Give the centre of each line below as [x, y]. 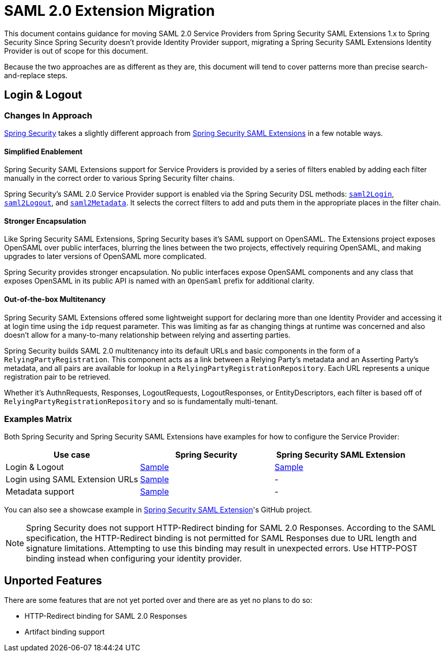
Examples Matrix [38, 419]
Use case [72, 455]
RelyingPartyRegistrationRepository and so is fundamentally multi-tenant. [141, 401]
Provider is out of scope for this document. [76, 51]
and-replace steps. [36, 75]
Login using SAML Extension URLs [72, 479]
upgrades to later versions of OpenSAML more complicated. [105, 256]
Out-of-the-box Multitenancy [55, 299]
